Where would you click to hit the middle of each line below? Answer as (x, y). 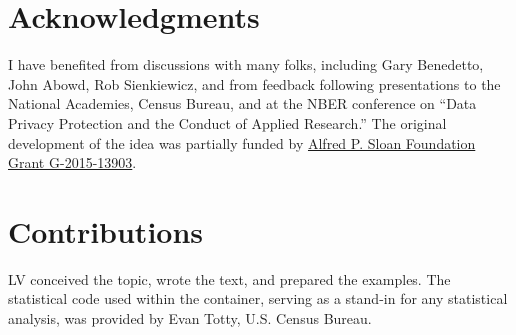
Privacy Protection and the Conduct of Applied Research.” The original (227, 122)
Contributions (106, 230)
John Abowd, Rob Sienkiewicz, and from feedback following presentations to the (254, 83)
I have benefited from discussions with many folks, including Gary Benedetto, (246, 64)
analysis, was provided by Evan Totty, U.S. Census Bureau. (190, 318)
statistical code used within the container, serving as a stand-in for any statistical (258, 298)
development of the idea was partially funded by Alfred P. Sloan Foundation (242, 142)
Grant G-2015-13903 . (72, 162)
